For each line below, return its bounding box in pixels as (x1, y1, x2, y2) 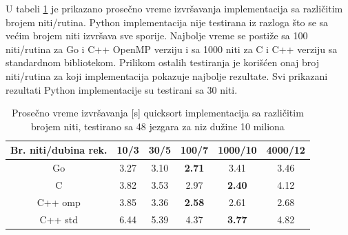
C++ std (39, 212, 78, 226)
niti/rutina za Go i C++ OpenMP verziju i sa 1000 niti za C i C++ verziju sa (6, 41, 338, 56)
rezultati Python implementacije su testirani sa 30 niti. (6, 82, 238, 96)
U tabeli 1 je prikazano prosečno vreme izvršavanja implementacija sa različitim (6, 1, 343, 15)
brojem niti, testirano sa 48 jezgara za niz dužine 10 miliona (31, 119, 285, 133)
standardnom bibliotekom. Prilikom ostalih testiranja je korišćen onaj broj (6, 55, 319, 70)
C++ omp (37, 194, 81, 209)
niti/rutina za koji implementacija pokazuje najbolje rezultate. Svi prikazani (6, 68, 328, 83)
